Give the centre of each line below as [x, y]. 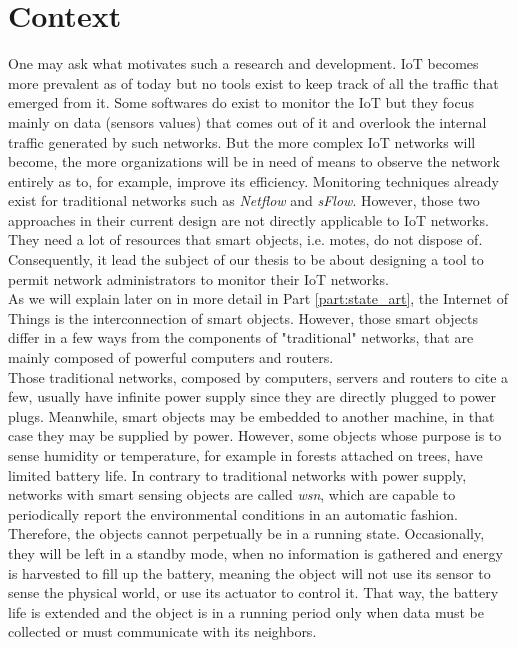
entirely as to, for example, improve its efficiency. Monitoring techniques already [253, 180]
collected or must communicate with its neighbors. [162, 631]
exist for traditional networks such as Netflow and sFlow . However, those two [244, 200]
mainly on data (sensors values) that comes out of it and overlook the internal [247, 121]
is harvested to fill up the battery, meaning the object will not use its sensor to [249, 572]
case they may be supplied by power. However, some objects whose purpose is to [255, 435]
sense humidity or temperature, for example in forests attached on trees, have [245, 455]
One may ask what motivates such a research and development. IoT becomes [243, 63]
